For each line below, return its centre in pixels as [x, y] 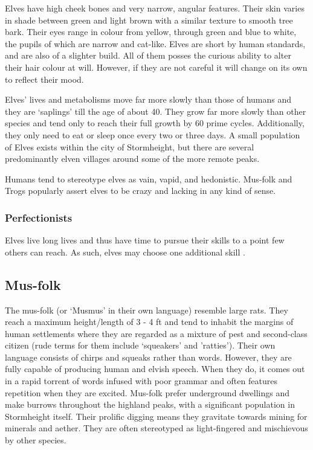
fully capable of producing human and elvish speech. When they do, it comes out [155, 369]
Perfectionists [39, 217]
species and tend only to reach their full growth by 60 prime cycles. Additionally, [155, 123]
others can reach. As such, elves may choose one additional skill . [125, 252]
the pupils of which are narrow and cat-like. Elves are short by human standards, [155, 43]
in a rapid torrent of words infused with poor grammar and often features [141, 381]
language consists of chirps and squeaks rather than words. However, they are [148, 357]
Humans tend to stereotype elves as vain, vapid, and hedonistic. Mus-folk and [149, 178]
